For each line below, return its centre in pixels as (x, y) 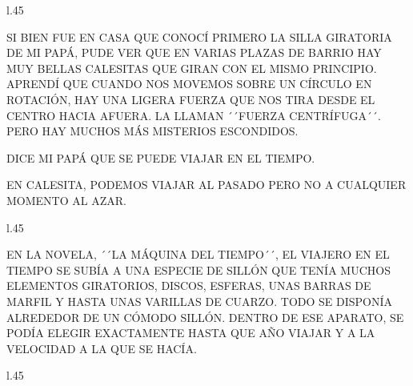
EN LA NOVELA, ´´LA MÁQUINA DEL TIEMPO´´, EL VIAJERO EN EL (198, 254)
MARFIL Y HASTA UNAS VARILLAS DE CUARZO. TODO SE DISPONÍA (200, 301)
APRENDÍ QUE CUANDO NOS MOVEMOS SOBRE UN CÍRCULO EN (189, 84)
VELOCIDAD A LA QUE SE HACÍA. (102, 348)
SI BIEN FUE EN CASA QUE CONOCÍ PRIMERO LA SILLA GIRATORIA (199, 36)
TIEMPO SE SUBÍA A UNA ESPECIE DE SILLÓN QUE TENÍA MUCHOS (198, 269)
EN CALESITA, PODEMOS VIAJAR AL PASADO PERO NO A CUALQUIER (206, 185)
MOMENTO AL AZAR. (66, 200)
